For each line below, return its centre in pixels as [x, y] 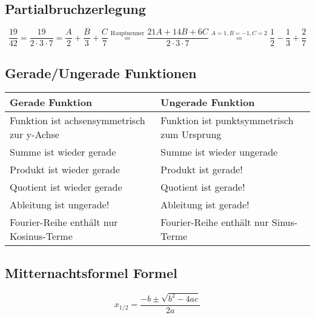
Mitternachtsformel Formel [91, 272]
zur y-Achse [35, 134]
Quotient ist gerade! [203, 187]
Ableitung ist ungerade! [60, 205]
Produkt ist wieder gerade [65, 170]
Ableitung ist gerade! [205, 205]
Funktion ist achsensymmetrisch [78, 121]
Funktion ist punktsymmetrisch [227, 121]
